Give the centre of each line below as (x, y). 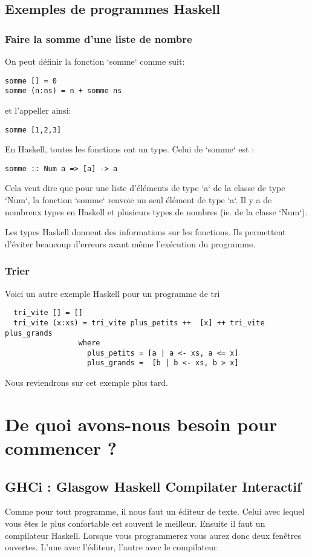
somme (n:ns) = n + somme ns (63, 91)
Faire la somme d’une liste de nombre (99, 38)
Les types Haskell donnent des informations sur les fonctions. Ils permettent (145, 232)
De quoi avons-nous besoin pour (141, 424)
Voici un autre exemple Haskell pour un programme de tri (112, 293)
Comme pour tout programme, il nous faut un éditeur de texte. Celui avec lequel (155, 511)
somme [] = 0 (31, 81)
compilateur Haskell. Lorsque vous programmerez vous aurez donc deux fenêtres (153, 535)
